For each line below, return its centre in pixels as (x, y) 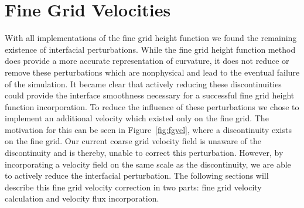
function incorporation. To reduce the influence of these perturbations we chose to (152, 106)
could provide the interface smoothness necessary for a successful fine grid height (150, 95)
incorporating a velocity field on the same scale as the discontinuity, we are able (148, 164)
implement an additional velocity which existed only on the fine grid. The (137, 118)
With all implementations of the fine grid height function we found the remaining (151, 38)
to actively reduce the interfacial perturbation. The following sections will (137, 175)
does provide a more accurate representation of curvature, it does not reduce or (147, 61)
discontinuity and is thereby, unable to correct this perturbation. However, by (144, 153)
